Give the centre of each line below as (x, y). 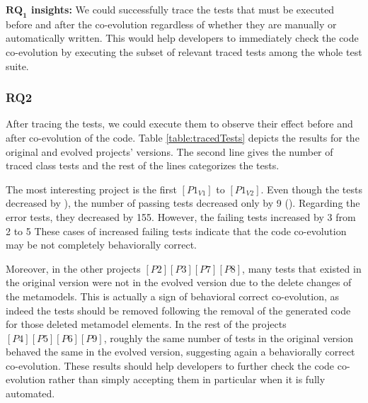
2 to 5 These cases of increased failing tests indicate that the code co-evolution (176, 231)
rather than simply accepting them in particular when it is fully (187, 379)
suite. (17, 66)
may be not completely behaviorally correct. (102, 245)
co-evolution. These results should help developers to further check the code (170, 365)
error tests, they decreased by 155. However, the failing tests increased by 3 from (181, 216)
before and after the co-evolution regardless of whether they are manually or (171, 24)
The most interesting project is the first (91, 189)
